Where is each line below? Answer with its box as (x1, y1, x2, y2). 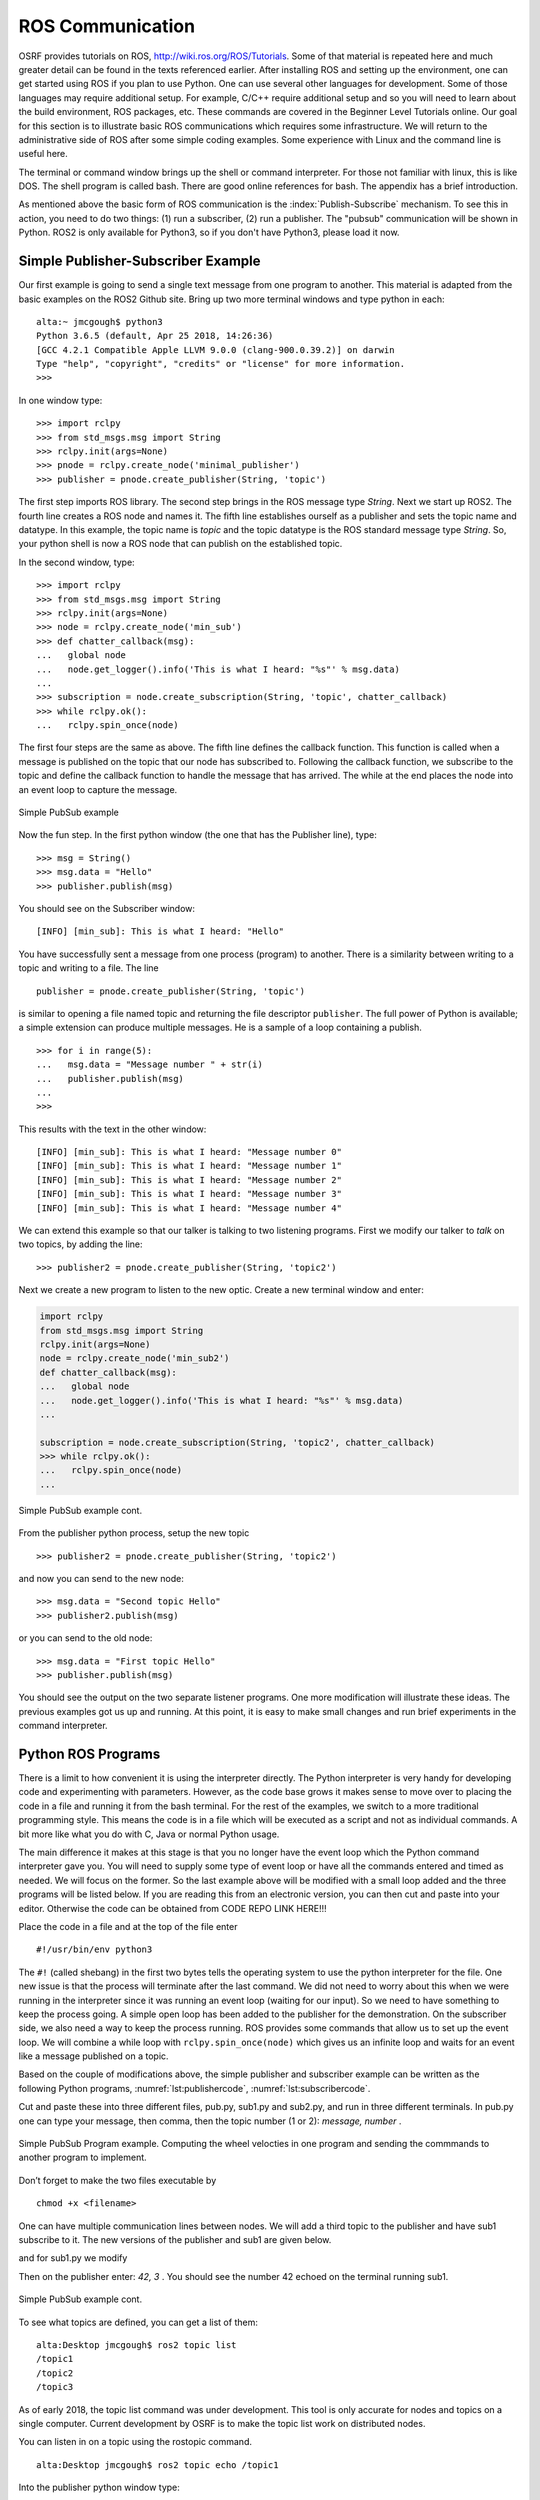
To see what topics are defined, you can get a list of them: (18, 2316, 259, 2328)
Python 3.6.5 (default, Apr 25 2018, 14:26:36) (36, 330, 274, 342)
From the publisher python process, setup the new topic (18, 1527, 250, 1539)
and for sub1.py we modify (18, 2252, 128, 2264)
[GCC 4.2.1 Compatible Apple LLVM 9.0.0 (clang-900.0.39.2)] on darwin (36, 344, 395, 355)
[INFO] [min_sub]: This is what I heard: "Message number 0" (36, 1146, 342, 1158)
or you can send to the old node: (18, 1632, 153, 1644)
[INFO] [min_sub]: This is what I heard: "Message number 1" (36, 1160, 342, 1172)
